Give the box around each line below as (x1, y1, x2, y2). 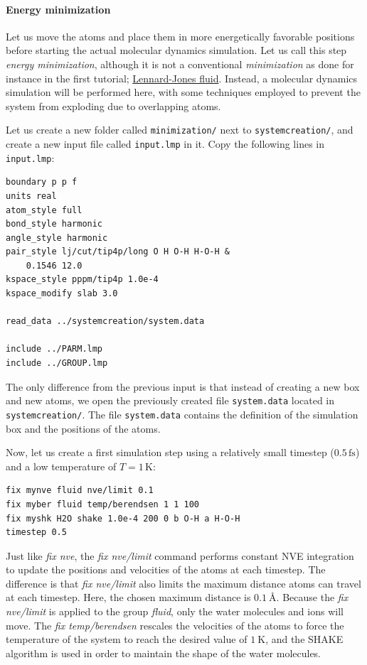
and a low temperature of (6, 458, 117, 473)
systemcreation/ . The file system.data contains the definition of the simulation (6, 406, 358, 421)
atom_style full (6, 205, 83, 215)
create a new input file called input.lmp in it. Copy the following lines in (6, 136, 325, 151)
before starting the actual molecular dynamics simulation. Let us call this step (6, 43, 347, 58)
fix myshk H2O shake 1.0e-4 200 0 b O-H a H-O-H (6, 513, 240, 524)
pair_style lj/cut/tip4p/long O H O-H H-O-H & (6, 247, 230, 257)
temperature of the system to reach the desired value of (6, 632, 248, 647)
